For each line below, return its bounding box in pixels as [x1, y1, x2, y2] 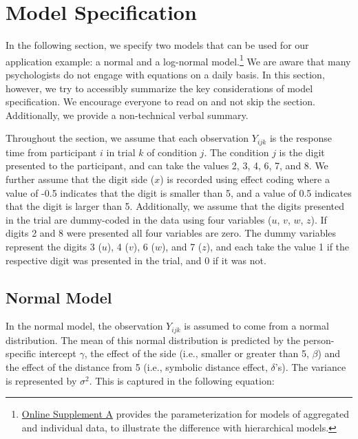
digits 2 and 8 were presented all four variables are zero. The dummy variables [6, 226, 337, 240]
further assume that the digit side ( [6, 171, 155, 186]
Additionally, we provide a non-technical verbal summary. [6, 107, 249, 122]
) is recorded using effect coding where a [160, 171, 330, 186]
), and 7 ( [161, 239, 202, 253]
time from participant [6, 144, 97, 159]
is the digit [279, 144, 325, 159]
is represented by [6, 373, 77, 387]
